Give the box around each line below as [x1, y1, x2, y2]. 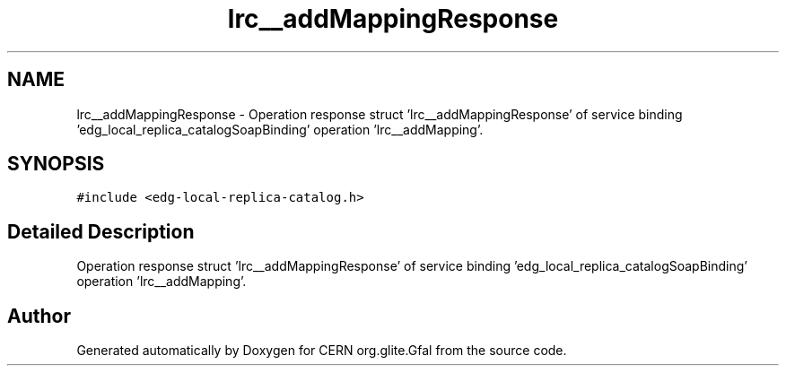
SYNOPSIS [7, 152, 105, 176]
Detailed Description [7, 220, 195, 243]
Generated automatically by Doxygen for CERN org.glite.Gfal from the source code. [76, 343, 567, 359]
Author [7, 304, 71, 327]
